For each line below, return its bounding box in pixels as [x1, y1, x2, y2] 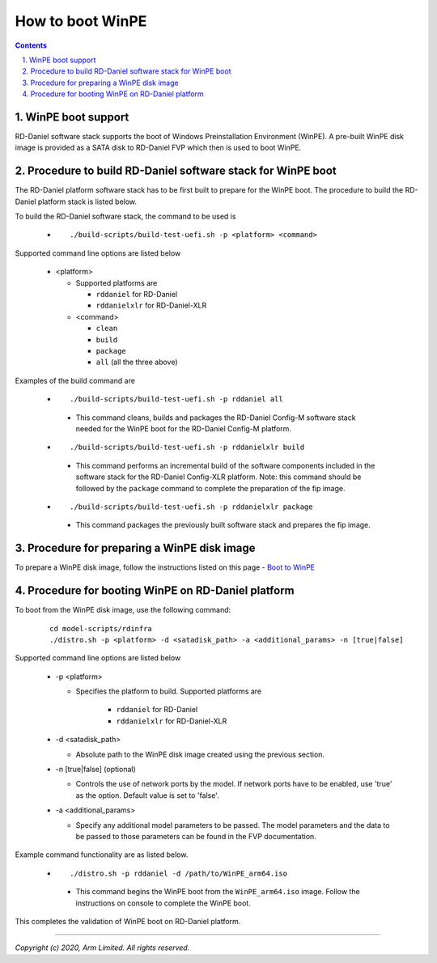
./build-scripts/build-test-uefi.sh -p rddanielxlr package [70, 502, 313, 511]
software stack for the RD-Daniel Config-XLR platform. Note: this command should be [75, 472, 362, 481]
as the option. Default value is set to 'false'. [75, 790, 220, 800]
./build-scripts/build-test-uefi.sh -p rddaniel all [70, 395, 283, 404]
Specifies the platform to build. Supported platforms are [75, 686, 262, 696]
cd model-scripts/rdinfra [49, 624, 153, 633]
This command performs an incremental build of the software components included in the [75, 460, 375, 470]
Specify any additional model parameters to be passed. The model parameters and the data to [75, 820, 390, 829]
